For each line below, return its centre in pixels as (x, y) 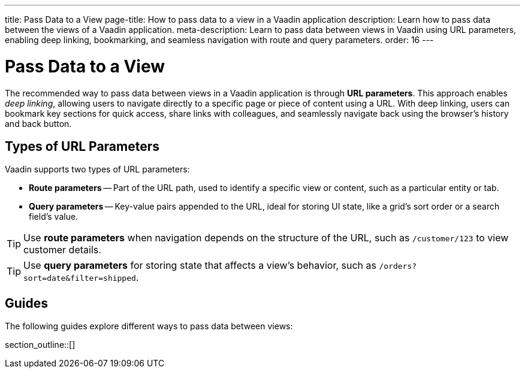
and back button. (38, 123)
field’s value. (54, 217)
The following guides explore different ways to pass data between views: (149, 326)
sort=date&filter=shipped (80, 278)
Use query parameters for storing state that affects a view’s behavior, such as (200, 266)
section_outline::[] (40, 345)
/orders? (398, 266)
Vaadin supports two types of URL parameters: (97, 169)
